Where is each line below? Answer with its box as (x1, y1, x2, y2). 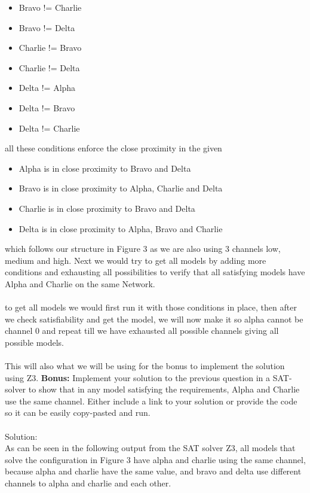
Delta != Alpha (19, 81, 76, 94)
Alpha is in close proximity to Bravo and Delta (19, 162, 191, 174)
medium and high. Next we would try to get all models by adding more (5, 254, 266, 266)
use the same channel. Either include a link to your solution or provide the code (5, 394, 297, 407)
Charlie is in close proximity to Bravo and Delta (19, 202, 195, 214)
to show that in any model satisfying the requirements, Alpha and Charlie (28, 383, 300, 395)
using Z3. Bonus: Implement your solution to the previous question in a (5, 371, 271, 384)
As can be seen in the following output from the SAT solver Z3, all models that (5, 442, 296, 454)
